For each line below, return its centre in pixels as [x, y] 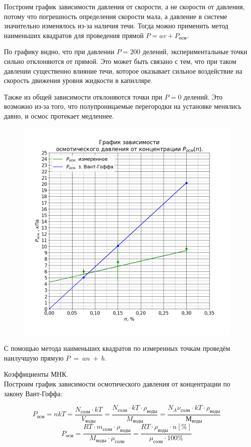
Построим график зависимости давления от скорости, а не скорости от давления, [125, 6]
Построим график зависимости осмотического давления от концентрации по [117, 383]
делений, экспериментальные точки [195, 51]
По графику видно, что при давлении [59, 51]
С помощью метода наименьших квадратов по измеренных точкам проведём [117, 348]
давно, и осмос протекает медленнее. [59, 115]
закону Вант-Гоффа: [33, 393]
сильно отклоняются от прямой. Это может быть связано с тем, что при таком [120, 61]
